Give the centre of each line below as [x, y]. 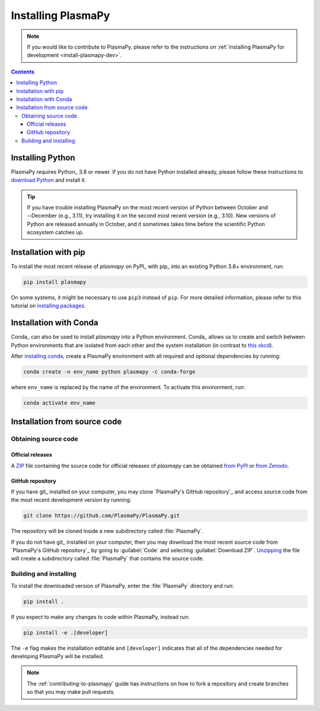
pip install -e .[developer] [66, 632]
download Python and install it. [49, 180]
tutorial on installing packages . [48, 306]
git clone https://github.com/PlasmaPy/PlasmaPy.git [102, 516]
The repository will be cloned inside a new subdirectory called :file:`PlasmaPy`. [107, 531]
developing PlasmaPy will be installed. [57, 656]
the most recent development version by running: [71, 500]
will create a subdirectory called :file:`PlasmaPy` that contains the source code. [108, 559]
